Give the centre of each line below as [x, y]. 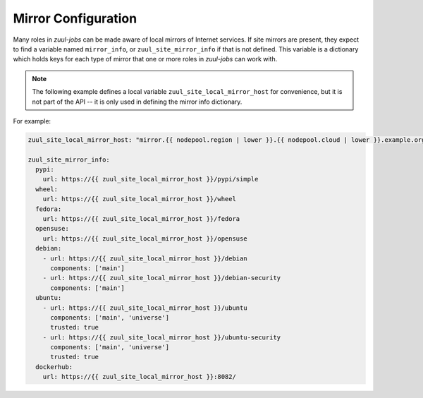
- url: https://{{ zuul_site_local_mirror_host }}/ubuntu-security [162, 337]
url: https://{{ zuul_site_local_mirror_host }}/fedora [141, 219]
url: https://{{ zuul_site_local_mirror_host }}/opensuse [145, 239]
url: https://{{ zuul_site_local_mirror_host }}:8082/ [139, 377]
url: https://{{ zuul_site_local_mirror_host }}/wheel [139, 199]
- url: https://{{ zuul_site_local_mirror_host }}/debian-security [162, 278]
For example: [32, 121]
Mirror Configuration [75, 18]
